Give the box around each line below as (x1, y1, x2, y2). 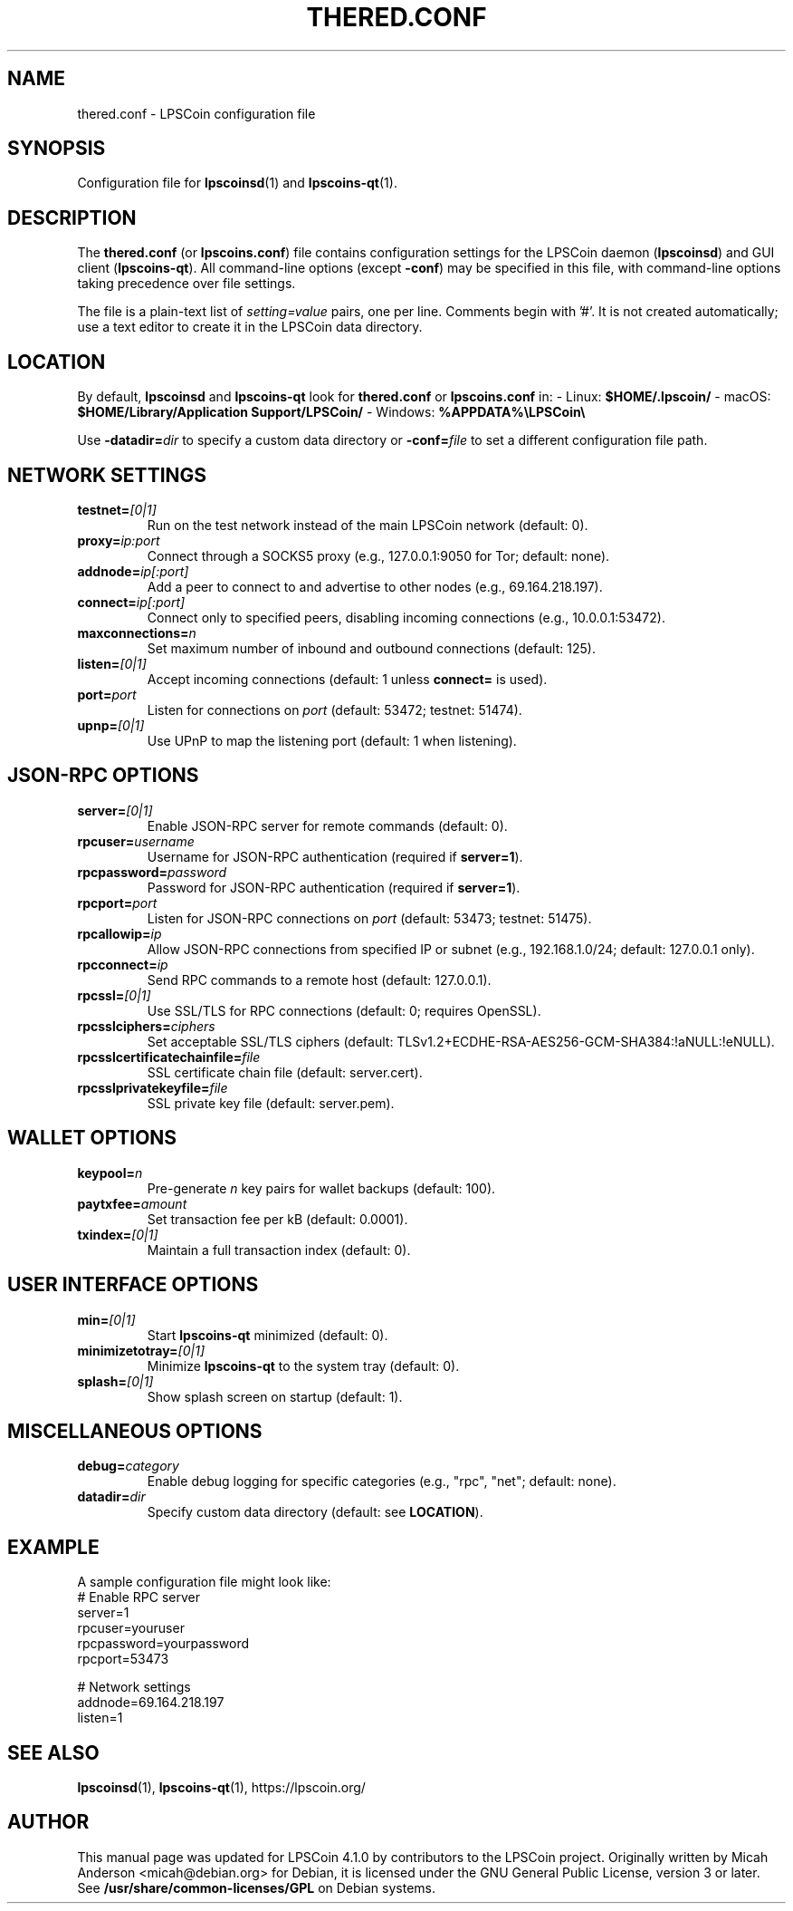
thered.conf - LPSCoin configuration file (77, 105, 316, 121)
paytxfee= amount (77, 1195, 187, 1211)
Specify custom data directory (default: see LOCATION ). (147, 1504, 483, 1520)
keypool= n (77, 1164, 143, 1181)
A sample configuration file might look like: (77, 1574, 331, 1590)
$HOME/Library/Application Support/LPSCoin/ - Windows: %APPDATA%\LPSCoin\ (77, 404, 586, 420)
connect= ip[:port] (77, 594, 186, 610)
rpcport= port (77, 894, 158, 911)
